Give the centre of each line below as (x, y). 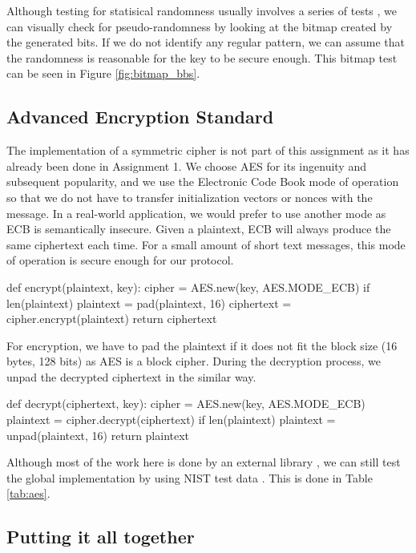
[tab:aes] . (28, 493)
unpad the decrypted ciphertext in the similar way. (131, 376)
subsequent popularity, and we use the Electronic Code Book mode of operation (203, 182)
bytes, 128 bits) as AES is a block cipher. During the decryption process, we (194, 361)
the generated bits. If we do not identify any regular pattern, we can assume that (206, 42)
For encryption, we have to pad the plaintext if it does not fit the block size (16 (202, 345)
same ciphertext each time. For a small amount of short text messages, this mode (206, 244)
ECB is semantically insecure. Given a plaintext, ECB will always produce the (199, 229)
